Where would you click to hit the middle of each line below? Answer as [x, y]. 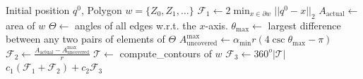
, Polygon [101, 10]
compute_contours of [166, 53]
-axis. [216, 25]
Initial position [38, 10]
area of [20, 25]
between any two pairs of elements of [85, 39]
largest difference [304, 25]
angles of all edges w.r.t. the [136, 25]
